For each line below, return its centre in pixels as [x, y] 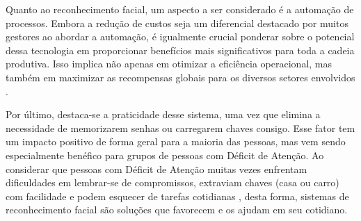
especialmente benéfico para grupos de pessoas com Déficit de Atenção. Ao [165, 155]
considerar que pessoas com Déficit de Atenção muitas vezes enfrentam [157, 169]
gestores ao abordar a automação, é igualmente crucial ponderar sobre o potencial [180, 36]
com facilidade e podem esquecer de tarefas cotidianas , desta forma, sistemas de [177, 196]
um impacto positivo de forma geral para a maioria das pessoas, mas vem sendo [176, 141]
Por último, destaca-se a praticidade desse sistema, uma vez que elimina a [163, 114]
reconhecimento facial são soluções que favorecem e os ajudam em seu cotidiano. [177, 210]
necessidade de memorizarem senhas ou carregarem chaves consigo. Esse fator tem [180, 128]
